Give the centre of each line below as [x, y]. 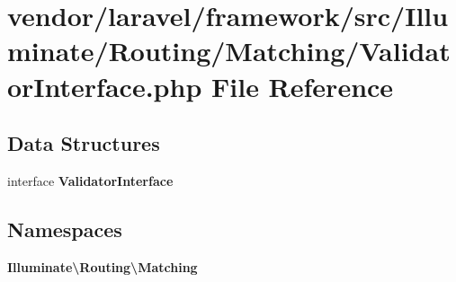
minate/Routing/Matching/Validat [229, 51]
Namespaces [65, 229]
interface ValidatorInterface [90, 180]
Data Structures [84, 143]
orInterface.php [105, 86]
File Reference [302, 86]
